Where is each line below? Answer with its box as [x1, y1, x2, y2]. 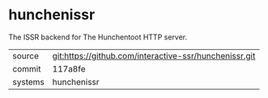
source [12, 50, 39, 61]
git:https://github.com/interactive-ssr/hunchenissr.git [52, 50, 256, 61]
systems [12, 76, 45, 88]
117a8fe [52, 63, 87, 74]
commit [12, 63, 41, 74]
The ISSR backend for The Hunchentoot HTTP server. [8, 32, 188, 42]
